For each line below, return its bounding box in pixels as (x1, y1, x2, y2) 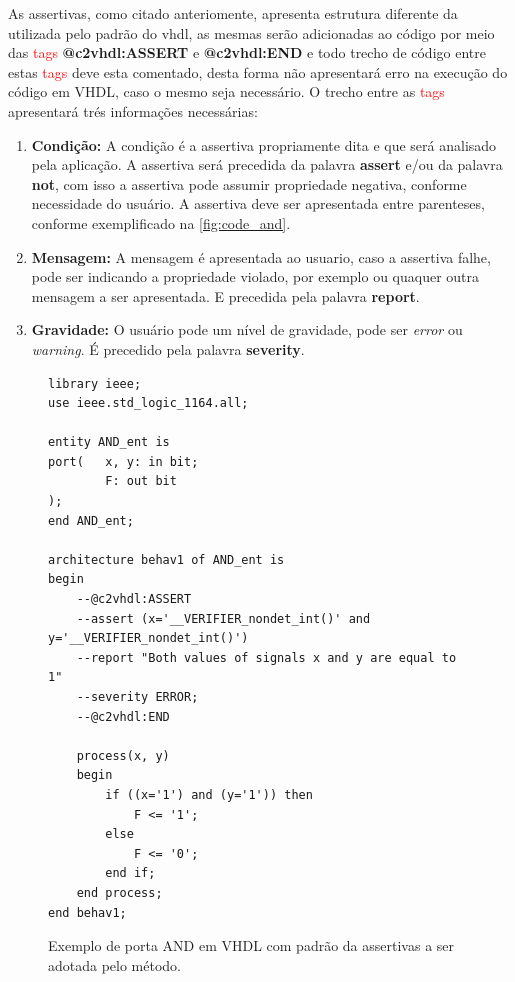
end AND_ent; (48, 513, 134, 528)
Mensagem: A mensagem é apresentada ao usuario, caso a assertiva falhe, (31, 246, 491, 267)
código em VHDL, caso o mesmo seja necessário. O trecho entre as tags (8, 81, 445, 102)
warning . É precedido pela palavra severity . (31, 338, 305, 359)
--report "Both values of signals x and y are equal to (76, 650, 457, 665)
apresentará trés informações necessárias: (8, 100, 258, 121)
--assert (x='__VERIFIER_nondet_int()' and (76, 611, 371, 626)
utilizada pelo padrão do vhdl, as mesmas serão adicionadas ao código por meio (8, 22, 495, 43)
